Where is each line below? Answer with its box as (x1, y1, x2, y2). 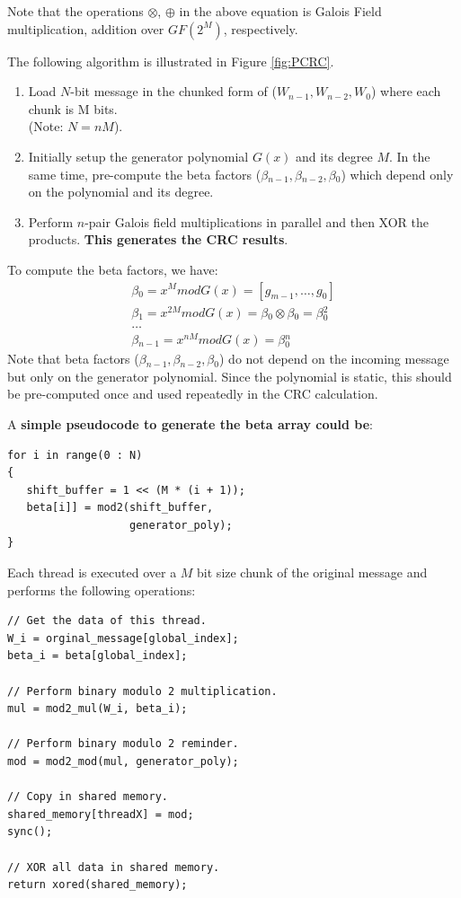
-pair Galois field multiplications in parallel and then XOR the (84, 212, 429, 231)
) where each (370, 82, 441, 101)
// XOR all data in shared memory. (7, 860, 220, 874)
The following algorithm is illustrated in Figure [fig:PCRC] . (7, 51, 334, 70)
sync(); (7, 825, 53, 839)
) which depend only (341, 164, 454, 183)
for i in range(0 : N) (7, 448, 143, 462)
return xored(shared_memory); (7, 878, 188, 892)
